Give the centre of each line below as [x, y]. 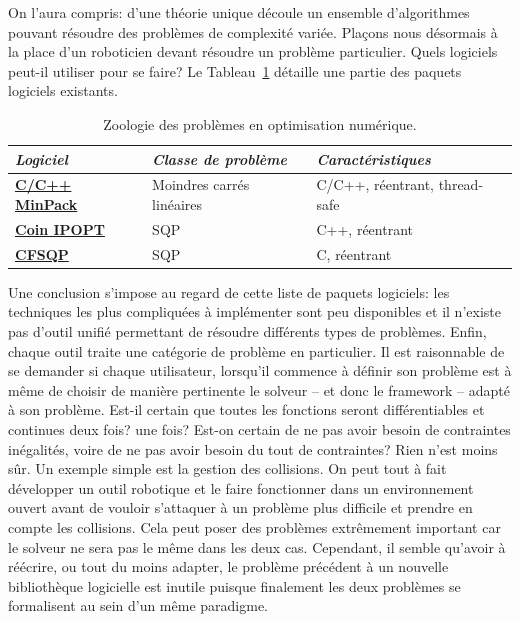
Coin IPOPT [60, 228]
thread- [461, 184]
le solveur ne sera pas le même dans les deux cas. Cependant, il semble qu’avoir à [257, 546]
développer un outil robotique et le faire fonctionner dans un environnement [241, 487]
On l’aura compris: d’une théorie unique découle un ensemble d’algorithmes [239, 12]
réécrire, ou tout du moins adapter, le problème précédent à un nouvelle [228, 566]
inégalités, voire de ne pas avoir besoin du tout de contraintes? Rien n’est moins [253, 448]
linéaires [177, 204]
